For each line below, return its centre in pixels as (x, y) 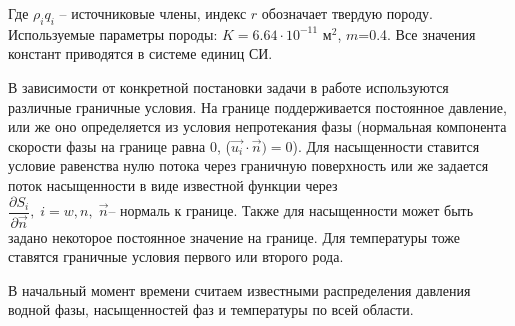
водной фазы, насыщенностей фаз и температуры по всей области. (211, 309)
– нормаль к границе (171, 212)
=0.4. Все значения (417, 33)
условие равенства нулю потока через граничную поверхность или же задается (248, 165)
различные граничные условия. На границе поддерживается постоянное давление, (257, 106)
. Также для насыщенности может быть (353, 210)
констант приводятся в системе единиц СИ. (140, 53)
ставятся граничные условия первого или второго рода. (176, 256)
